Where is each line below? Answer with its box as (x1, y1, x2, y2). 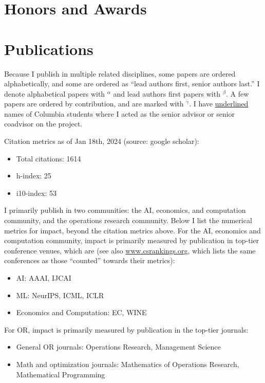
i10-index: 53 (16, 187, 56, 198)
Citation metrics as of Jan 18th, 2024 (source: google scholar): (4, 136, 199, 147)
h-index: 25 (16, 170, 51, 181)
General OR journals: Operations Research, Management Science (16, 341, 221, 352)
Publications (4, 38, 93, 59)
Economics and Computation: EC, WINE (16, 307, 147, 318)
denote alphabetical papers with (4, 88, 105, 99)
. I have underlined (189, 98, 249, 109)
